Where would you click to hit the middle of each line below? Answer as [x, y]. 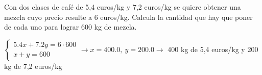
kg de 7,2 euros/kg [33, 66]
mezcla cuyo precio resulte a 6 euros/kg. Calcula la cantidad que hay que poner [128, 17]
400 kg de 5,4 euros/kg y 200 [213, 49]
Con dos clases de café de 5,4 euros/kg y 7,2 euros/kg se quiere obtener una [123, 7]
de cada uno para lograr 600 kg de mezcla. [70, 27]
